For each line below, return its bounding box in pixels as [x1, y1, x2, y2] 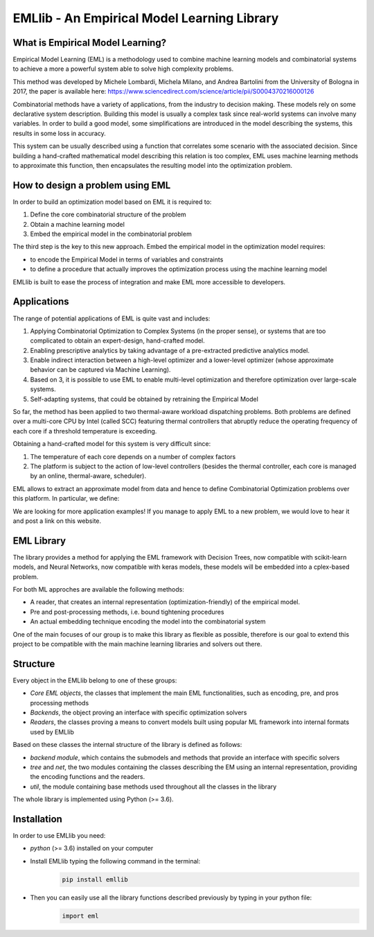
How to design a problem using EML [12, 179, 171, 191]
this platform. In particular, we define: [12, 495, 120, 503]
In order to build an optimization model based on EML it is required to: [12, 198, 212, 206]
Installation [12, 813, 62, 825]
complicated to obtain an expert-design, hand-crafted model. [30, 336, 206, 345]
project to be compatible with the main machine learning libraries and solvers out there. [12, 639, 262, 648]
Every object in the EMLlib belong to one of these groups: [12, 676, 177, 685]
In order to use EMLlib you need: [12, 832, 106, 840]
